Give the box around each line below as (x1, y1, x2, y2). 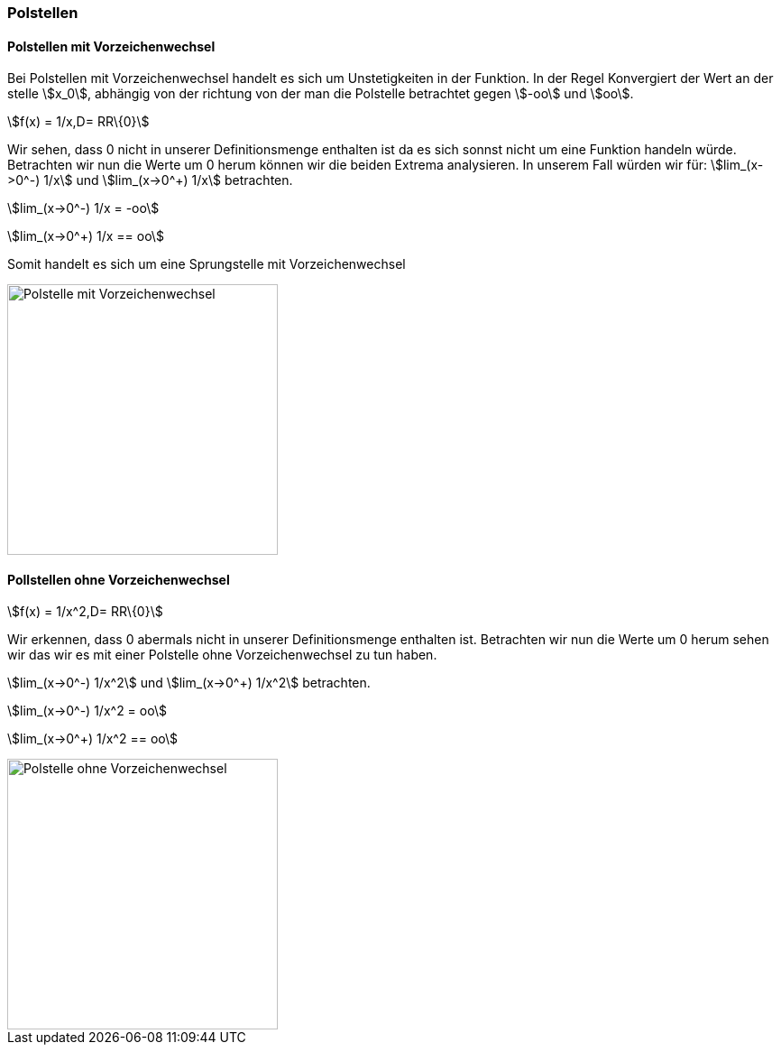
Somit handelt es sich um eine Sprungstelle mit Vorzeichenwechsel (7, 256, 406, 272)
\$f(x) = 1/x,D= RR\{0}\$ (7, 114, 150, 130)
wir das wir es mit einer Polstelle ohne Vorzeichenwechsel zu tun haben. (7, 647, 437, 663)
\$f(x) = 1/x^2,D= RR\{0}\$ (7, 604, 163, 620)
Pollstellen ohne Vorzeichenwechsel (7, 571, 230, 587)
